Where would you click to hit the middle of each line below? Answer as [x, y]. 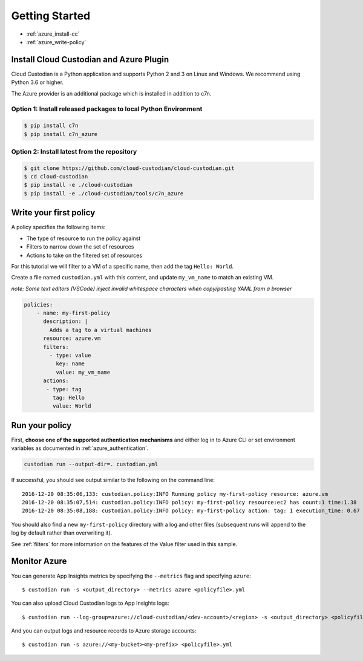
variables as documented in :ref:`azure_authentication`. [80, 448]
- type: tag [64, 389]
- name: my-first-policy [74, 313]
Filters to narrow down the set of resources [80, 247]
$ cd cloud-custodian [56, 177]
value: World [72, 406]
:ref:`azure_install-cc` [53, 34]
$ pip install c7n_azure [61, 134]
